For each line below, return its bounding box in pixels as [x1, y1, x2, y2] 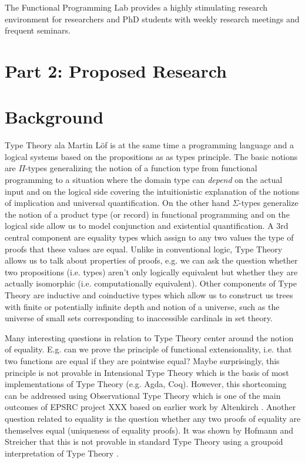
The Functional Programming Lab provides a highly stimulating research [5, 1, 268, 13]
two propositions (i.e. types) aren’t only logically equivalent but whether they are [5, 265, 298, 278]
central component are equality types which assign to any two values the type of [5, 231, 294, 244]
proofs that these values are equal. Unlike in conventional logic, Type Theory [5, 242, 283, 255]
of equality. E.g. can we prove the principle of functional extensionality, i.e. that [5, 343, 292, 355]
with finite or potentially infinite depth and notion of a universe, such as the [5, 300, 280, 312]
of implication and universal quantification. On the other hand [5, 196, 230, 209]
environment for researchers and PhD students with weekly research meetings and [5, 12, 300, 25]
